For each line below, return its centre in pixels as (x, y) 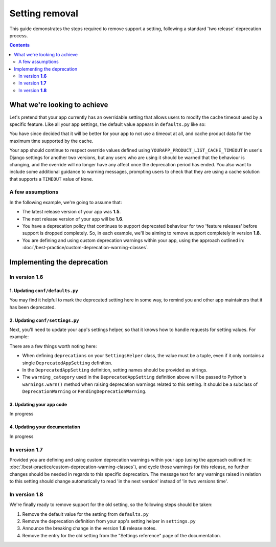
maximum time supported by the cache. (51, 141)
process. (19, 35)
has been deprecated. (33, 307)
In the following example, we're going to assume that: (66, 202)
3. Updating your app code (38, 405)
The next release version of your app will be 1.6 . (73, 219)
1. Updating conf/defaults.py (44, 290)
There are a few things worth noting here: (53, 346)
